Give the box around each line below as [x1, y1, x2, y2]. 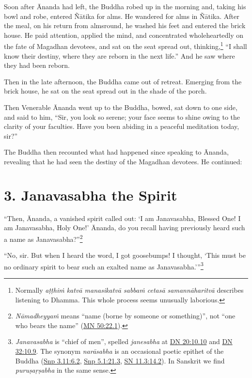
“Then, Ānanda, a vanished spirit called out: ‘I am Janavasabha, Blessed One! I [4, 213, 241, 223]
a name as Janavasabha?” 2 [4, 232, 83, 244]
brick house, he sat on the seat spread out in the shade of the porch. [4, 86, 207, 96]
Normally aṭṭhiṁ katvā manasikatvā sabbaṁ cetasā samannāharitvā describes [15, 284, 244, 295]
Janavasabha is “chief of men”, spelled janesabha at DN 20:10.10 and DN [15, 336, 233, 346]
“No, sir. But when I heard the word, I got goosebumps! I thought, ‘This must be [4, 250, 246, 260]
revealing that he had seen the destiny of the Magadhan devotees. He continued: [4, 156, 242, 166]
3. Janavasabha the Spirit [4, 185, 177, 205]
